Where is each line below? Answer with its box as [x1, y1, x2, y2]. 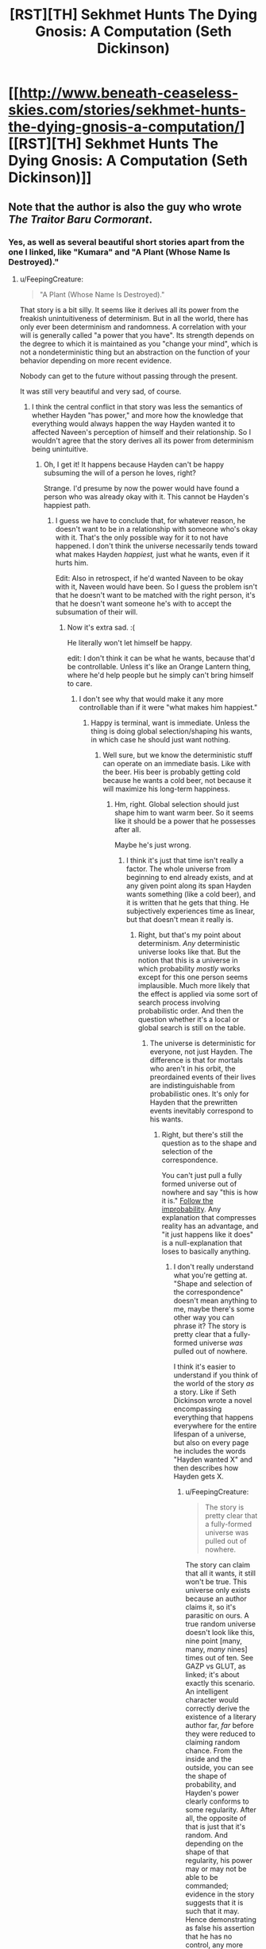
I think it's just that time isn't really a [125, 855, 244, 865]
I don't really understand [173, 1261, 254, 1271]
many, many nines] [185, 1644, 248, 1654]
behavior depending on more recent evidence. [19, 355, 172, 365]
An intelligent [185, 1687, 229, 1696]
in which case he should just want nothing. [91, 734, 231, 744]
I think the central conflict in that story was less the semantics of [31, 401, 244, 411]
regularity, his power [185, 1855, 253, 1865]
